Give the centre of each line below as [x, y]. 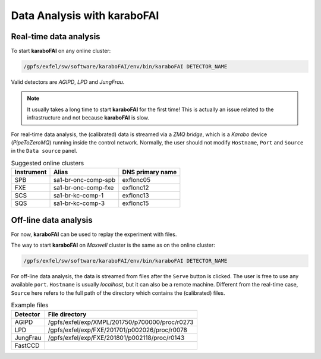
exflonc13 [136, 196]
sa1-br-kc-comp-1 [78, 196]
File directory [67, 314]
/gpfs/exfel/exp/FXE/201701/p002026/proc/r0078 [117, 330]
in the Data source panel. [44, 151]
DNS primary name [150, 172]
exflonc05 [136, 180]
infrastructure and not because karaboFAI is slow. [88, 118]
